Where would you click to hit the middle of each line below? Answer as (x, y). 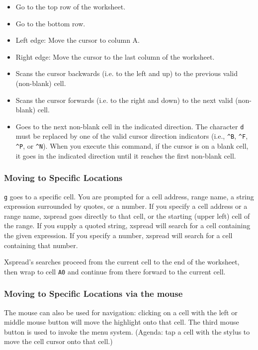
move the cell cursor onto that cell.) (58, 341)
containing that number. (41, 245)
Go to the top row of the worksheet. (71, 6)
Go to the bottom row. (50, 23)
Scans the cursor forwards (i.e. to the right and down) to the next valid (124, 100)
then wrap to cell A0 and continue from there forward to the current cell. (115, 271)
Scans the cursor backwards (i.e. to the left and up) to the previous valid (127, 73)
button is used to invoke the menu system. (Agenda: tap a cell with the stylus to (127, 331)
